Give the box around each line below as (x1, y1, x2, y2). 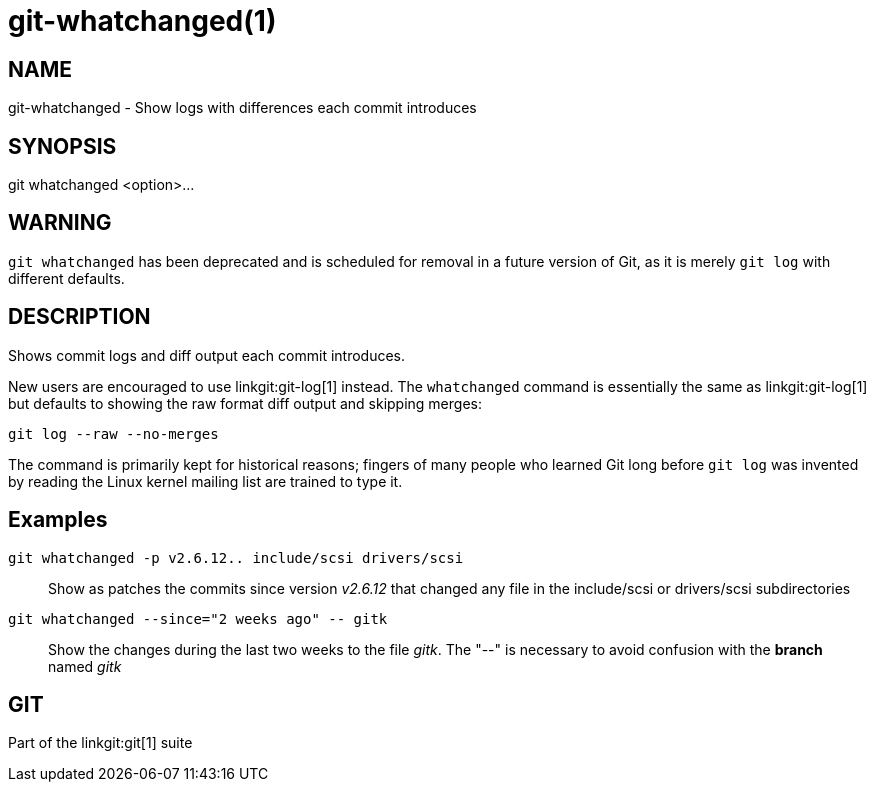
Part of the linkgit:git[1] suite (8, 734, 193, 752)
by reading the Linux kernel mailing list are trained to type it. (8, 472, 403, 490)
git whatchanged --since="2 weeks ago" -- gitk (8, 610, 388, 627)
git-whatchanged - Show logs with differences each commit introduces (8, 99, 477, 117)
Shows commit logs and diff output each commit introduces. (8, 346, 406, 364)
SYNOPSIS (8, 133, 117, 159)
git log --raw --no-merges (8, 425, 219, 442)
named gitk (48, 657, 122, 675)
